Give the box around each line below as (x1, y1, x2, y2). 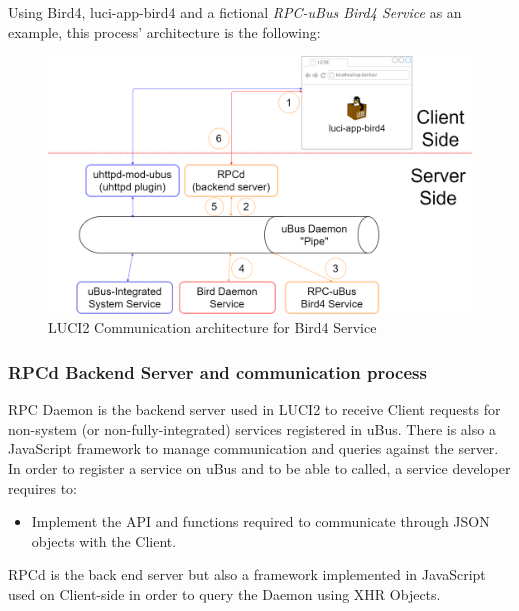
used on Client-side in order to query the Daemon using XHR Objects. (8, 583, 441, 604)
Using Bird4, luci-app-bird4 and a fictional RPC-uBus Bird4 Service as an (8, 2, 462, 22)
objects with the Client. (31, 530, 177, 551)
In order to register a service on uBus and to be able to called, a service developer (8, 457, 511, 478)
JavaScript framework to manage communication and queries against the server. (8, 438, 499, 459)
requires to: (8, 477, 77, 498)
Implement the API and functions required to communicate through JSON (31, 511, 490, 532)
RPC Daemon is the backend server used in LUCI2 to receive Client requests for (8, 399, 501, 420)
